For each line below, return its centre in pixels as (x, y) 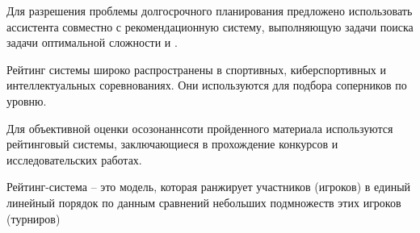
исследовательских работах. (74, 159)
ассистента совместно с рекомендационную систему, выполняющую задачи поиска (210, 26)
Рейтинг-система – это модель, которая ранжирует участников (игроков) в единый (209, 187)
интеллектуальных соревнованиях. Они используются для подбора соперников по (207, 85)
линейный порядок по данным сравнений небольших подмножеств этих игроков (204, 202)
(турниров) (34, 218)
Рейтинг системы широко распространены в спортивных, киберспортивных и (196, 69)
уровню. (27, 100)
